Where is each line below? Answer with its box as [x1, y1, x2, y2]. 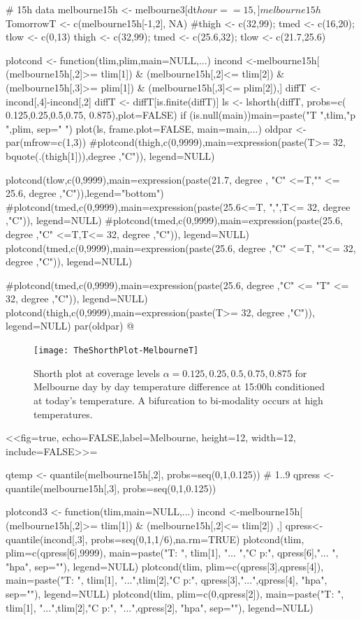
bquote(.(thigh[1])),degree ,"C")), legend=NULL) [6, 148, 215, 163]
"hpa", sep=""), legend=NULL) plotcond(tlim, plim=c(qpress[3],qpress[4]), [6, 559, 324, 573]
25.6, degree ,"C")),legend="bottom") [6, 186, 164, 200]
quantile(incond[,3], [6, 531, 88, 546]
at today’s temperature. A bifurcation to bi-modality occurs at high [34, 392, 323, 407]
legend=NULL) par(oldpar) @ [6, 318, 135, 333]
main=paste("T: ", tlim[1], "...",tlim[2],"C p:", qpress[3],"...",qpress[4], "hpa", [6, 573, 327, 587]
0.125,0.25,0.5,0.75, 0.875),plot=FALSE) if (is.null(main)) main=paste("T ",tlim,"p [6, 108, 356, 122]
